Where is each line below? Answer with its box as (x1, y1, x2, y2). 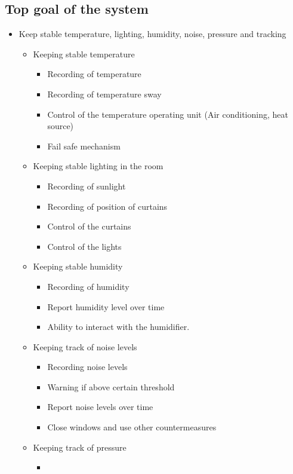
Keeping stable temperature (33, 47, 135, 60)
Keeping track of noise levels (33, 340, 137, 353)
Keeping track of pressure (33, 441, 127, 453)
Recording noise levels (47, 360, 128, 373)
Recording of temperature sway (47, 87, 162, 100)
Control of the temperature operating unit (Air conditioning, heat (47, 108, 288, 120)
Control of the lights (47, 240, 122, 252)
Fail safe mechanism (47, 139, 121, 152)
